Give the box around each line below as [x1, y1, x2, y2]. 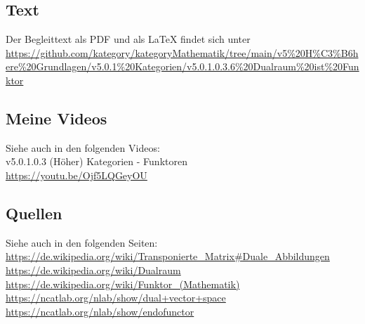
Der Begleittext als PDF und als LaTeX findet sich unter [6, 32, 251, 46]
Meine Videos [6, 107, 107, 129]
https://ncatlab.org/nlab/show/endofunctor [6, 304, 194, 318]
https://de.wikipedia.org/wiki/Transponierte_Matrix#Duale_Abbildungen [6, 249, 330, 264]
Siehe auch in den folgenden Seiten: [6, 235, 158, 250]
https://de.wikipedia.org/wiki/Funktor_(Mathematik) [6, 276, 240, 291]
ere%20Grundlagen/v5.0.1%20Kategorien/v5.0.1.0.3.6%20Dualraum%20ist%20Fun [6, 59, 359, 74]
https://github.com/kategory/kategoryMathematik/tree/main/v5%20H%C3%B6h [6, 45, 359, 60]
